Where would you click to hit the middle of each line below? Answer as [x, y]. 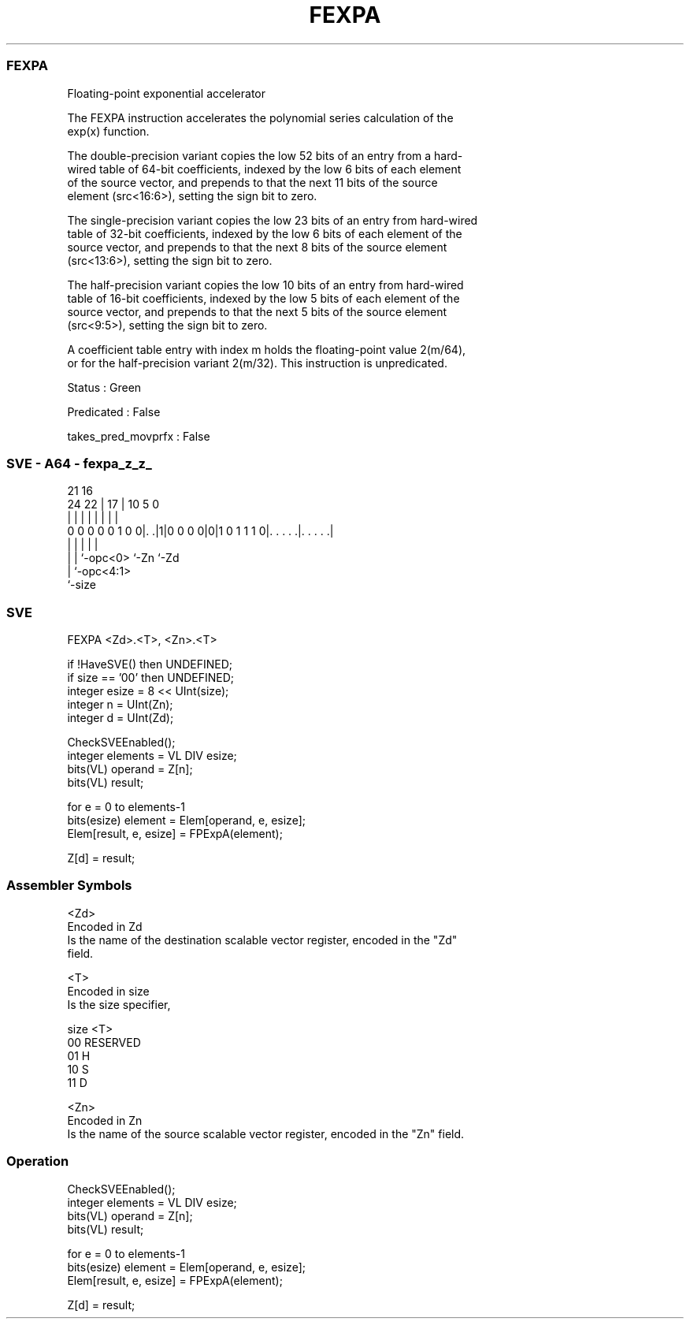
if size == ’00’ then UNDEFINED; [151, 677]
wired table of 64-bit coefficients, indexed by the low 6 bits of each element [264, 169]
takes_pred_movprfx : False [139, 436]
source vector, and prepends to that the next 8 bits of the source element [257, 247]
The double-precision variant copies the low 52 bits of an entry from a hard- [265, 155]
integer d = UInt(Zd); [121, 718]
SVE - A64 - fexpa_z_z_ [79, 463]
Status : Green [104, 387]
